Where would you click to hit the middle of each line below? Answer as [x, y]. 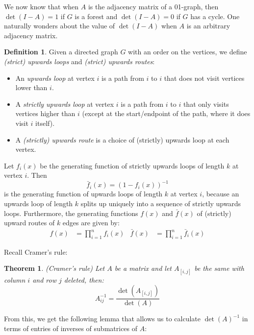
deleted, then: [84, 279]
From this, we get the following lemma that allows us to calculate [102, 319]
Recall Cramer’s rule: [36, 251]
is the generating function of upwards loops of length [83, 194]
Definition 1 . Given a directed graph [61, 52]
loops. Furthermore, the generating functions [71, 213]
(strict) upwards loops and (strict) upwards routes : [79, 61]
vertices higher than [45, 113]
